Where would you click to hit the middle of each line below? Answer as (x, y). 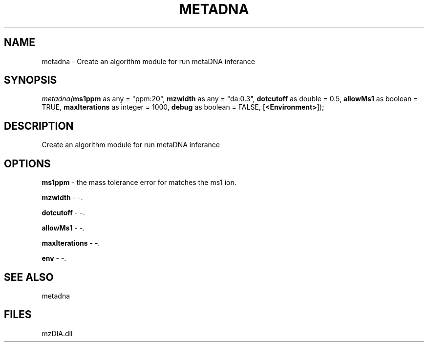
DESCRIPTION (39, 126)
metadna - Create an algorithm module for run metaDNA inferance (148, 61)
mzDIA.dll (57, 333)
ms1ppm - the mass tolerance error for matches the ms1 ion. (139, 183)
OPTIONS (27, 163)
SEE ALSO (29, 277)
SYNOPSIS (31, 80)
